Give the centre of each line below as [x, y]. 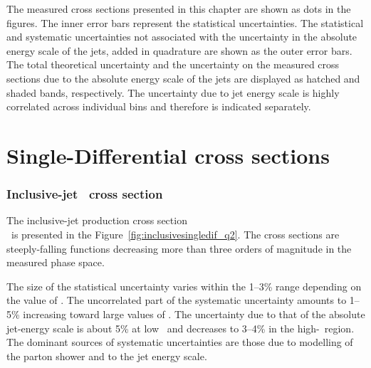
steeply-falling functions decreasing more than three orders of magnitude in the [179, 248]
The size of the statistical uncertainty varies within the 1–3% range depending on [184, 286]
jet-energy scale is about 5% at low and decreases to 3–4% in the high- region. [181, 328]
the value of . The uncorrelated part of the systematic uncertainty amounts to [177, 300]
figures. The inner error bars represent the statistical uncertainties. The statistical [185, 22]
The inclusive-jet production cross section [97, 220]
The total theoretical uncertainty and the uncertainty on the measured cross [173, 64]
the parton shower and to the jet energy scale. [107, 356]
